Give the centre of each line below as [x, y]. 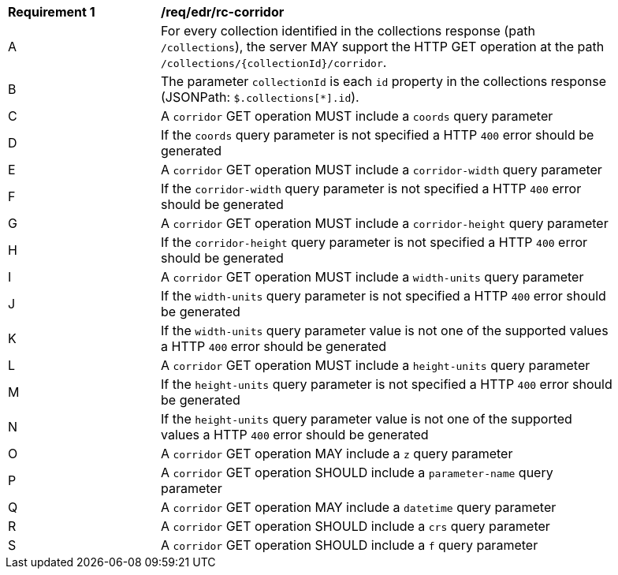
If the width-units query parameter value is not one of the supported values [385, 330]
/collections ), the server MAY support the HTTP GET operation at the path [383, 47]
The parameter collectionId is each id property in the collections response [383, 81]
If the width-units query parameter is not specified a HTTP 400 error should [383, 296]
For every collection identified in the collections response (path [348, 31]
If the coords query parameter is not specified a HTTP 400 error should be [378, 135]
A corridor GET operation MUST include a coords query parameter [357, 116]
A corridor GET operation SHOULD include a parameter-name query [357, 472]
